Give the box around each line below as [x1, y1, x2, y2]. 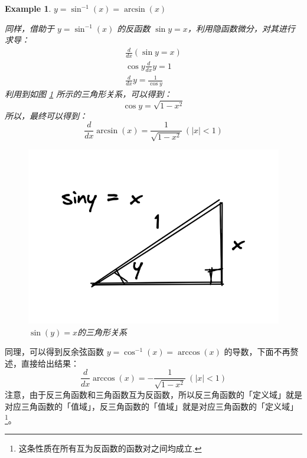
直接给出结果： [21, 357, 79, 369]
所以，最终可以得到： [5, 109, 87, 121]
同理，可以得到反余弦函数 [5, 345, 104, 358]
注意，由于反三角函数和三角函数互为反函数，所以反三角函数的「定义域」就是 [5, 388, 302, 400]
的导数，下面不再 [224, 345, 290, 358]
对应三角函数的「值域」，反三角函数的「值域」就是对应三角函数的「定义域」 [5, 400, 298, 412]
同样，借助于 [5, 22, 54, 34]
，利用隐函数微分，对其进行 [187, 22, 295, 34]
